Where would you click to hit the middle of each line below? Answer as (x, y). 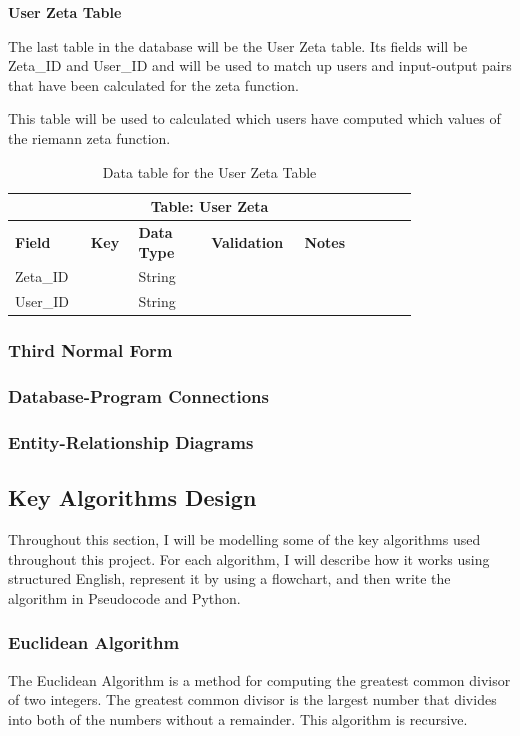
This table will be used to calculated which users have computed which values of (254, 118)
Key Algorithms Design (132, 497)
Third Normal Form (90, 350)
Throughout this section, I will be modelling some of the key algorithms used (244, 539)
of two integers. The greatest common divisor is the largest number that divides (252, 699)
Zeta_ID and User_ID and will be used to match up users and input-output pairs (260, 65)
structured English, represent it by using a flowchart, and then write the (229, 578)
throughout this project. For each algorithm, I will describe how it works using (249, 558)
